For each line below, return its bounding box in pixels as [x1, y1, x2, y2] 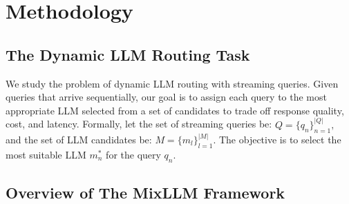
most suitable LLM [6, 147, 86, 161]
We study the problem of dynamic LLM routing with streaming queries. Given [6, 76, 339, 90]
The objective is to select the [218, 132, 341, 147]
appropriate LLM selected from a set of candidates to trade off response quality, [6, 103, 344, 117]
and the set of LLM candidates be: [6, 132, 152, 147]
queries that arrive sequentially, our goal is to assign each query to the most [6, 90, 327, 104]
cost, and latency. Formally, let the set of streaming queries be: [6, 116, 272, 131]
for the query [106, 147, 161, 161]
